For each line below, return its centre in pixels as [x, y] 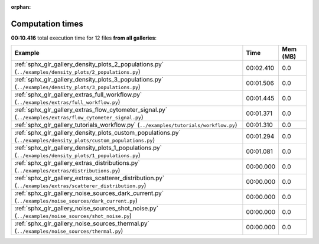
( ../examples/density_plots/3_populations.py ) [78, 87]
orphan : [21, 7]
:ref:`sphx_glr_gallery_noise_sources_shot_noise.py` [87, 209]
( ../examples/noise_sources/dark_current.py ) [76, 201]
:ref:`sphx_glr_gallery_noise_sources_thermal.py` [82, 223]
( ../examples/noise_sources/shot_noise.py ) [73, 216]
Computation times [47, 24]
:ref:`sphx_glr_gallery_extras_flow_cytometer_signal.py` [91, 110]
